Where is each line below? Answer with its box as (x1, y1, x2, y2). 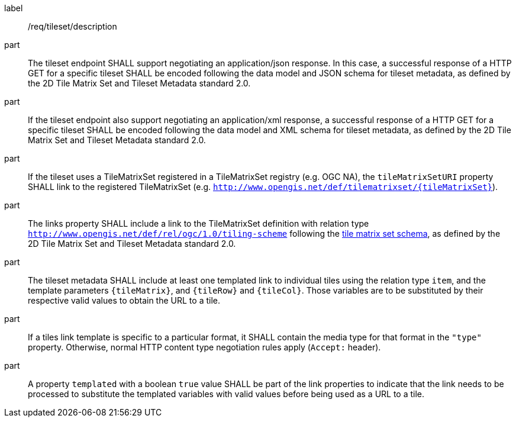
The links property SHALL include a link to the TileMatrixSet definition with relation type (28, 218, 369, 228)
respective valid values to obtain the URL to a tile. (28, 295, 220, 305)
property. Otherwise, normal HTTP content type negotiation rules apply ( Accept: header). (28, 342, 381, 352)
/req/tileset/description (28, 21, 117, 31)
